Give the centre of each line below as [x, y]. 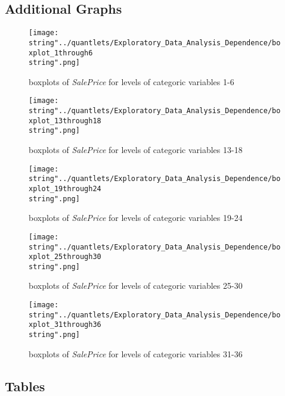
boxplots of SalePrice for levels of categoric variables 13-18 [136, 150]
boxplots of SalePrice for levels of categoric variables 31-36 [136, 353]
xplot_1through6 [61, 53]
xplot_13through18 [65, 121]
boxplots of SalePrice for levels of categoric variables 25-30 [136, 286]
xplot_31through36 [65, 325]
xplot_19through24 [65, 188]
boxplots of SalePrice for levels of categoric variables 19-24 [136, 218]
